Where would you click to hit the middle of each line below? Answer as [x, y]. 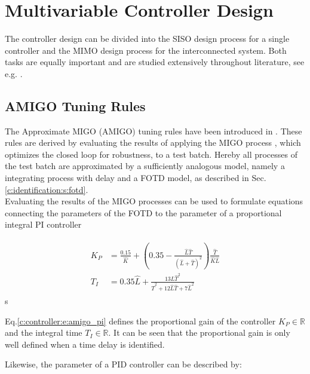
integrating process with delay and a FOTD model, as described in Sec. [136, 178]
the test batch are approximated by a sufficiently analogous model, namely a [145, 166]
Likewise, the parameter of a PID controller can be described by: [123, 364]
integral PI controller [43, 224]
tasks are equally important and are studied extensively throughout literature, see [155, 62]
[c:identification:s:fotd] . [47, 189]
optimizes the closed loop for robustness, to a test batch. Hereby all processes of [151, 154]
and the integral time [44, 332]
